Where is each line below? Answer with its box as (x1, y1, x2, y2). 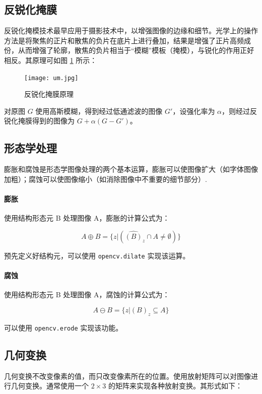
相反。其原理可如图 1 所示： (4, 54, 97, 65)
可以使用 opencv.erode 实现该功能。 (4, 322, 123, 333)
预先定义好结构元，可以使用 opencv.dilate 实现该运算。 (4, 250, 190, 260)
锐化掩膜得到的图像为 (4, 115, 75, 126)
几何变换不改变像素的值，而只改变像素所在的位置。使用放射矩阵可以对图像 (4, 370, 251, 381)
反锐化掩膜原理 (24, 89, 74, 99)
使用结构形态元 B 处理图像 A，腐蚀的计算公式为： (4, 289, 170, 300)
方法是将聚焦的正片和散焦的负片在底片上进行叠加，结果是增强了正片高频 (4, 35, 244, 45)
